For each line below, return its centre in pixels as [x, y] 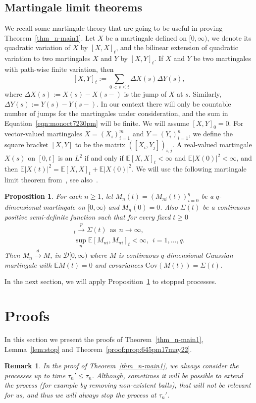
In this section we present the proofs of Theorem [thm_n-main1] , [104, 339]
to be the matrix [100, 144]
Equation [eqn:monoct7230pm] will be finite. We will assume [97, 123]
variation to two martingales [48, 58]
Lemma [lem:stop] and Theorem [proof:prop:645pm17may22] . [98, 349]
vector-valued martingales [43, 134]
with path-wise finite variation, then [59, 69]
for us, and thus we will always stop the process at [80, 395]
